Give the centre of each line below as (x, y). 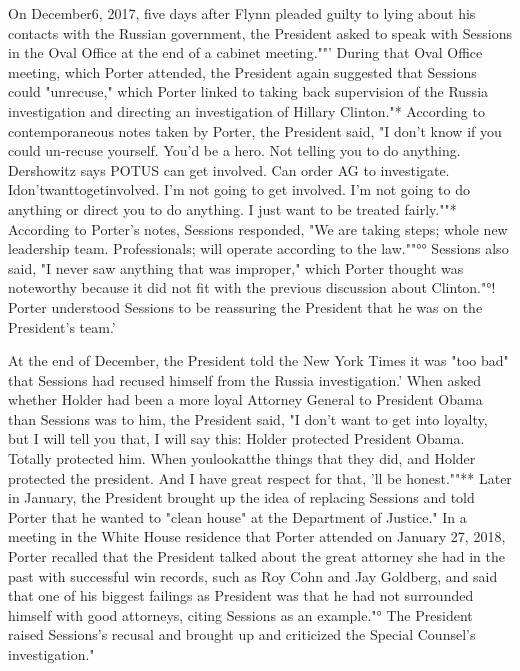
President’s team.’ (62, 326)
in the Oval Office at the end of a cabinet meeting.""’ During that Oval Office (245, 52)
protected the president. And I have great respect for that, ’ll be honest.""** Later (260, 477)
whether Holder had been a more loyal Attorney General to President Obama (245, 399)
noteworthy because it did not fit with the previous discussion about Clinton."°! (252, 287)
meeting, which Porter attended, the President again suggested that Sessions (242, 71)
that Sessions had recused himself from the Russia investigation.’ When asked (245, 379)
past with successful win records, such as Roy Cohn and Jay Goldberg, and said (253, 575)
